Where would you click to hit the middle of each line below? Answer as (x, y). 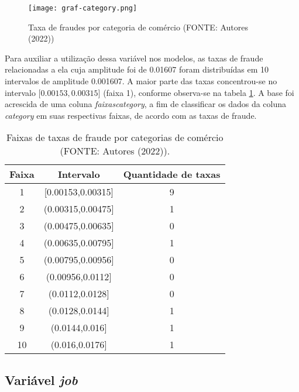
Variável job (41, 379)
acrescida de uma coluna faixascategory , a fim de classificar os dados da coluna (146, 104)
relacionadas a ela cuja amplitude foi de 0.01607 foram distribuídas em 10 (137, 69)
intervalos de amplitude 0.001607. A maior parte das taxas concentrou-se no (141, 81)
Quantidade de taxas (172, 174)
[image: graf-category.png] (83, 8)
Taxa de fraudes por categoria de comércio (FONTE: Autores (138, 27)
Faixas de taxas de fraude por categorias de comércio (115, 137)
